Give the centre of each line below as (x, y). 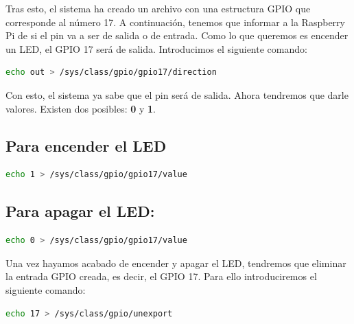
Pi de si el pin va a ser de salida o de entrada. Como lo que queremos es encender (177, 35)
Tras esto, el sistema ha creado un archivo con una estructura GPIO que (158, 8)
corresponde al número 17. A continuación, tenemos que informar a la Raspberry (175, 22)
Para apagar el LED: (80, 211)
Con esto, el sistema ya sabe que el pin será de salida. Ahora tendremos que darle (177, 94)
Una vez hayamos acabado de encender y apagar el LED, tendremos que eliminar (176, 263)
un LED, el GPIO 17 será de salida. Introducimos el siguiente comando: (156, 48)
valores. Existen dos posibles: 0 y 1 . (81, 108)
